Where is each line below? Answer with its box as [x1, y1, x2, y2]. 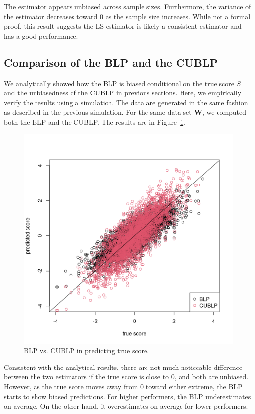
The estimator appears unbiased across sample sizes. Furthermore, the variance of [4, 1, 251, 11]
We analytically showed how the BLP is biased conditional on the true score [4, 78, 234, 88]
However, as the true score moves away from [4, 381, 138, 391]
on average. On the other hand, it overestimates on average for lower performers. [4, 401, 248, 411]
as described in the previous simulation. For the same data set [4, 107, 192, 117]
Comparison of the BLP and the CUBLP [4, 54, 218, 70]
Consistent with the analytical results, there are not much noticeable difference [4, 362, 243, 372]
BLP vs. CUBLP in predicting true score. [24, 345, 149, 356]
